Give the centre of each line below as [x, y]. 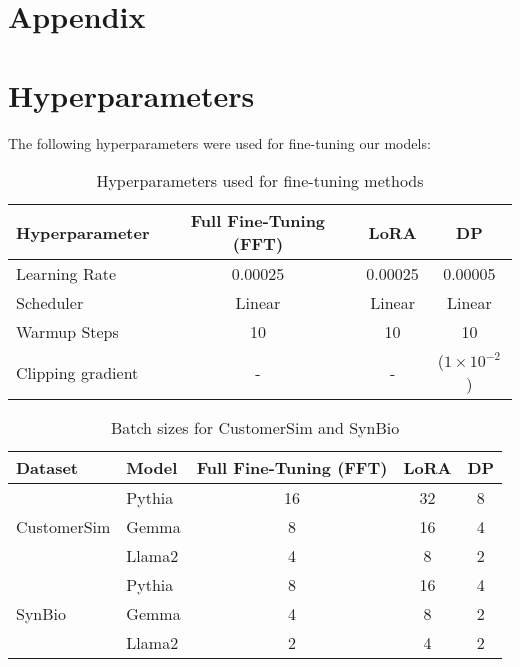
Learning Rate [66, 274]
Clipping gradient [77, 372]
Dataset [47, 468]
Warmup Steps [67, 332]
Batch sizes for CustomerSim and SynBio [255, 428]
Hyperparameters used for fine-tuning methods [260, 181]
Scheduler [50, 303]
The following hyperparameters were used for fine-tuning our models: [219, 142]
